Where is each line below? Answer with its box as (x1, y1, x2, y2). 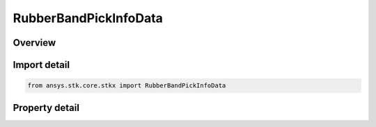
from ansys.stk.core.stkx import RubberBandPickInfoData (27, 82, 226, 90)
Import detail (13, 59, 70, 71)
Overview (13, 37, 56, 49)
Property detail (13, 101, 80, 114)
